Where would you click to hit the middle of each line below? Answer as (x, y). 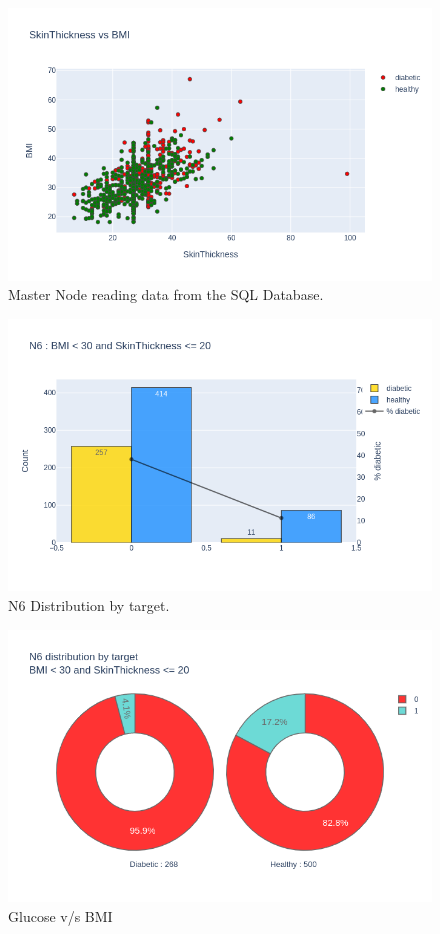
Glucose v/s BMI (60, 915)
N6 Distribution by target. (89, 604)
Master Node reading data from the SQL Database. (166, 294)
